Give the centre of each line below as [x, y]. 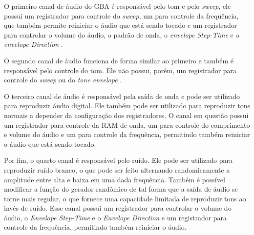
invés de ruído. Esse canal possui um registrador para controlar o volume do [118, 208]
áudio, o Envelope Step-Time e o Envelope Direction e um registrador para [116, 217]
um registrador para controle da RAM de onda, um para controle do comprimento [127, 125]
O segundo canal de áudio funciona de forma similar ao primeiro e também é [119, 60]
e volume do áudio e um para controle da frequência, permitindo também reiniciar [127, 134]
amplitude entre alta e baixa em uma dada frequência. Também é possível [115, 179]
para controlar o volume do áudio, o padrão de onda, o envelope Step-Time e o [122, 34]
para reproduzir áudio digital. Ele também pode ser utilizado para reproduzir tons [127, 106]
